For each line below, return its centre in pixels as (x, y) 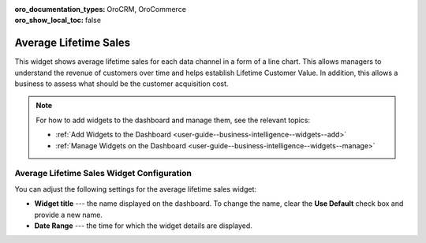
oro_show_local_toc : (49, 21)
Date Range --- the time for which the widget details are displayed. (143, 226)
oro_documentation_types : (60, 9)
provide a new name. (68, 215)
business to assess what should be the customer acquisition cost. (121, 84)
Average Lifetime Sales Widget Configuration (103, 174)
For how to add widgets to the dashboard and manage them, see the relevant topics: (173, 120)
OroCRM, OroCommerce (147, 9)
